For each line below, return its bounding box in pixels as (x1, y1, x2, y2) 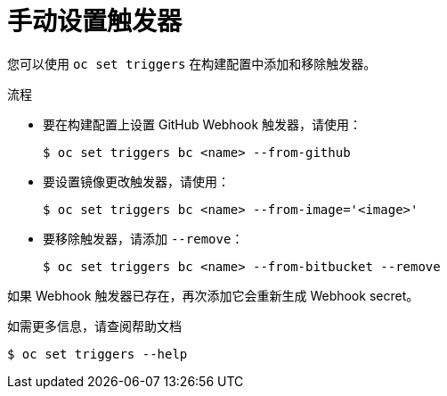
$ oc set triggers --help (7, 346, 188, 361)
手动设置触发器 (7, 6, 183, 37)
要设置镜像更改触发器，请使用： (43, 173, 230, 189)
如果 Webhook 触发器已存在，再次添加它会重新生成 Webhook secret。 (7, 287, 419, 303)
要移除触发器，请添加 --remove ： (43, 230, 244, 246)
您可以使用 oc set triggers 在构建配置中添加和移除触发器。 (7, 55, 377, 71)
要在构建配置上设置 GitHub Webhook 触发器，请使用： (43, 116, 362, 132)
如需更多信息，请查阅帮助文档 (7, 318, 182, 334)
